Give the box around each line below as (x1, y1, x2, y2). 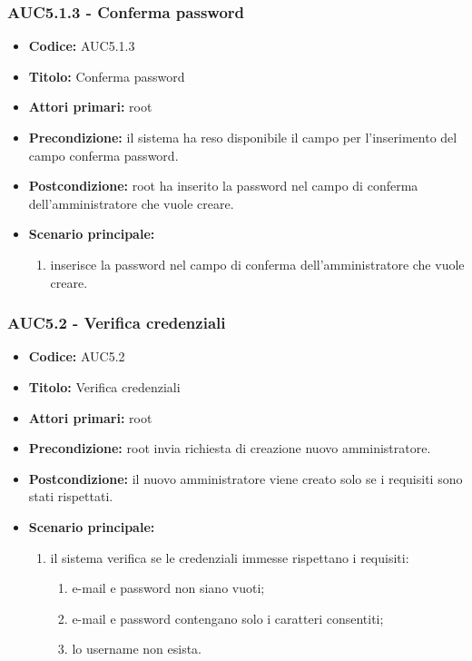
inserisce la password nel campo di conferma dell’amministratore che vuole (50, 254, 465, 273)
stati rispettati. (28, 487, 113, 506)
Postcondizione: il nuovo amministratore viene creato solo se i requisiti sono (28, 469, 463, 488)
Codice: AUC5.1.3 (28, 36, 135, 55)
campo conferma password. (28, 145, 179, 164)
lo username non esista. (72, 639, 202, 658)
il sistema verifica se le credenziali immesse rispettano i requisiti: (50, 548, 409, 567)
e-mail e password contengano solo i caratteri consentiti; (72, 608, 384, 627)
